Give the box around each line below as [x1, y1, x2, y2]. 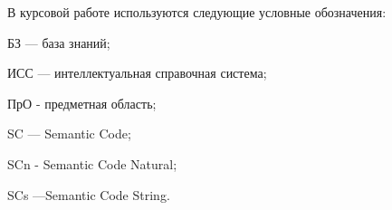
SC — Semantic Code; [7, 124, 131, 143]
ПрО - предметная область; [7, 93, 157, 112]
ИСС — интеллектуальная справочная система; [7, 63, 267, 82]
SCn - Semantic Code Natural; [7, 154, 177, 173]
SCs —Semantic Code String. [7, 185, 170, 204]
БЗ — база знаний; [7, 33, 110, 52]
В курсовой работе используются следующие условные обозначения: [7, 3, 387, 21]
